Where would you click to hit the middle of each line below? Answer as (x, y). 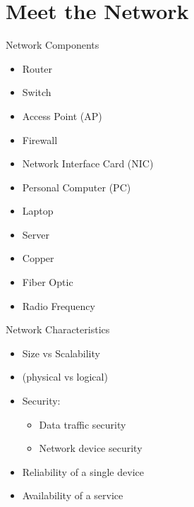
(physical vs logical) (65, 377)
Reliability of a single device (83, 471)
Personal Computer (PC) (77, 187)
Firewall (40, 139)
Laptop (38, 211)
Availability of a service (73, 495)
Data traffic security (83, 424)
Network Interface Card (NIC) (88, 163)
